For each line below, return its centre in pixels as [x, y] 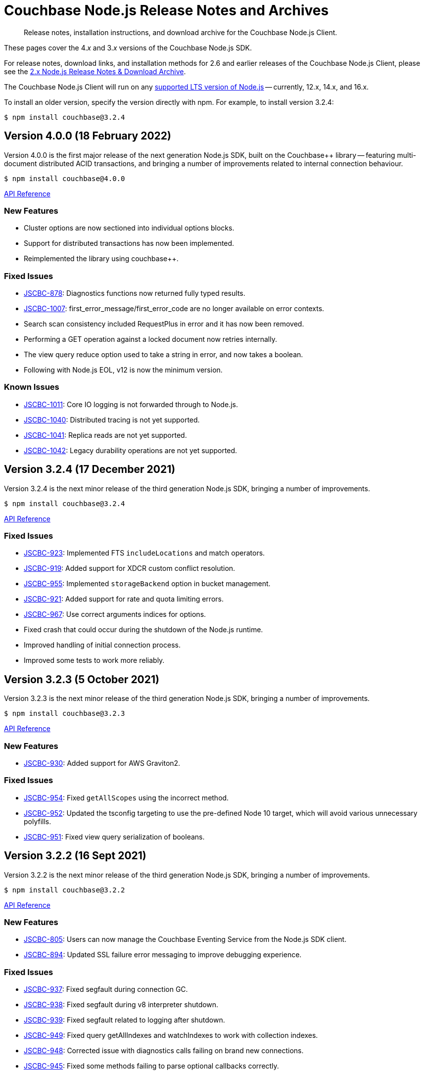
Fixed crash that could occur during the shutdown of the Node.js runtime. [143, 630]
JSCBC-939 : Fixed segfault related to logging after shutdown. [124, 1020]
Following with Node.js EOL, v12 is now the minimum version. [123, 370]
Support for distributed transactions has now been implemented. [129, 243]
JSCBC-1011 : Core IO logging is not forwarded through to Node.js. [131, 404]
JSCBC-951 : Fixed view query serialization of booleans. [114, 837]
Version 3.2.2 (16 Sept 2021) [75, 856]
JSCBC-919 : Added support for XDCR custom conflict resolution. [130, 568]
